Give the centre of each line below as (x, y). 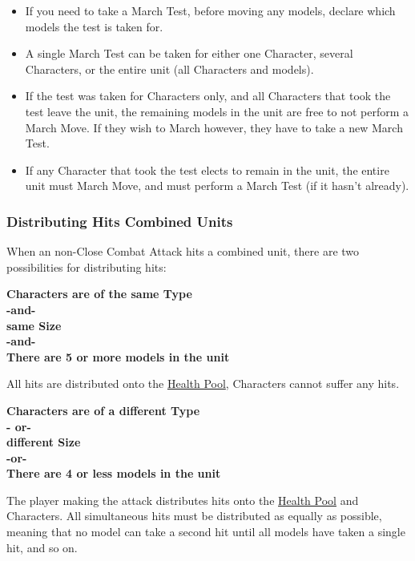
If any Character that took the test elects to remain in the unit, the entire (207, 170)
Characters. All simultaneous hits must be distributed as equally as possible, (194, 516)
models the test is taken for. (94, 26)
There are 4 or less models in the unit (114, 473)
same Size (34, 325)
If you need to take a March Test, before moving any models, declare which (210, 10)
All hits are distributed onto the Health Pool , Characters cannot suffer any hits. (203, 383)
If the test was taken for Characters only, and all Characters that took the (208, 96)
